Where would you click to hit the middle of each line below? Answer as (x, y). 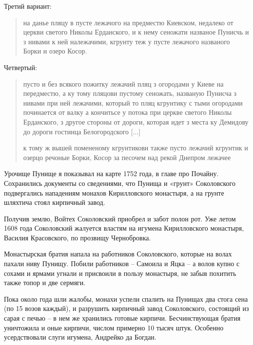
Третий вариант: (28, 6)
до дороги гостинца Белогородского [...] (82, 131)
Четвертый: (20, 67)
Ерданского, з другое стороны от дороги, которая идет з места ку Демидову (136, 121)
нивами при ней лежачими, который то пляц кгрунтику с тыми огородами (133, 102)
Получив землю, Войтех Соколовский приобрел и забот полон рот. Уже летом (120, 218)
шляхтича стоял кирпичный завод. (55, 202)
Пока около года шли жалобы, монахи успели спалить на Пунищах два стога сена (126, 299)
